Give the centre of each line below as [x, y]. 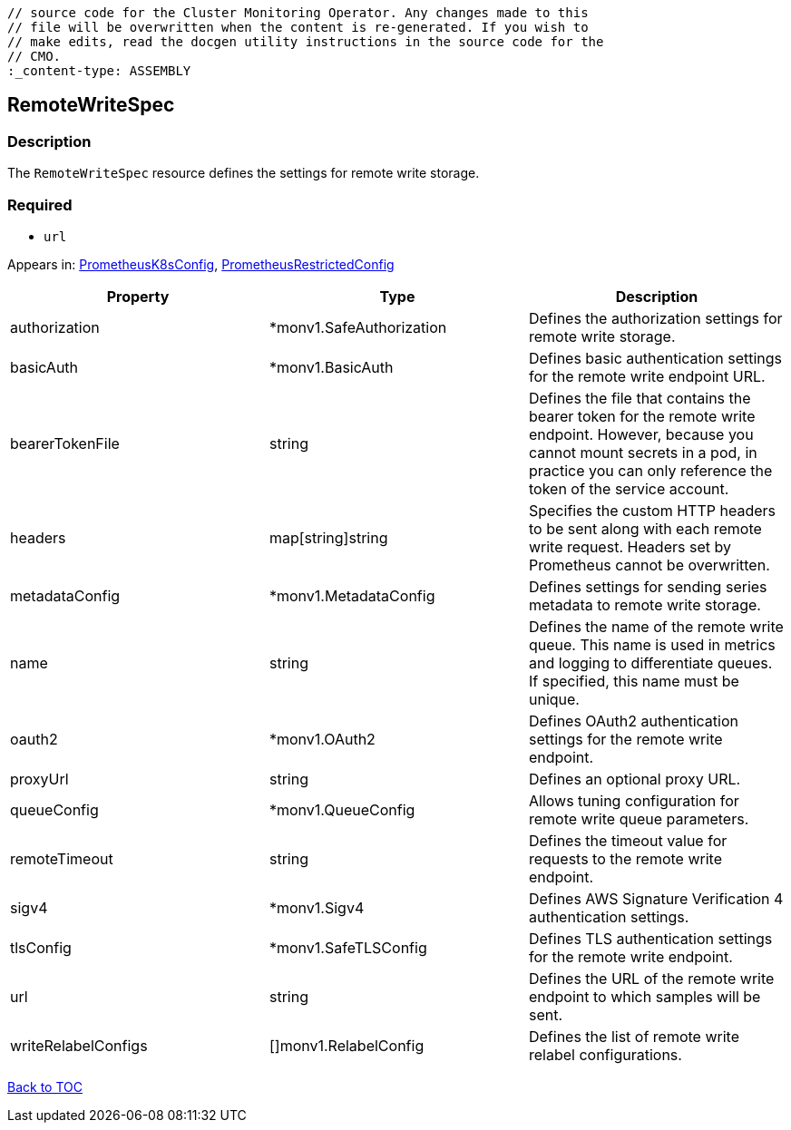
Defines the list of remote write [634, 1036]
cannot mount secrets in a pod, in [643, 452]
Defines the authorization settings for [655, 318]
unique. [554, 699]
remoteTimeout [62, 858]
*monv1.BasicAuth [331, 367]
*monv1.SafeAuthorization [358, 327]
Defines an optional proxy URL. [635, 779]
